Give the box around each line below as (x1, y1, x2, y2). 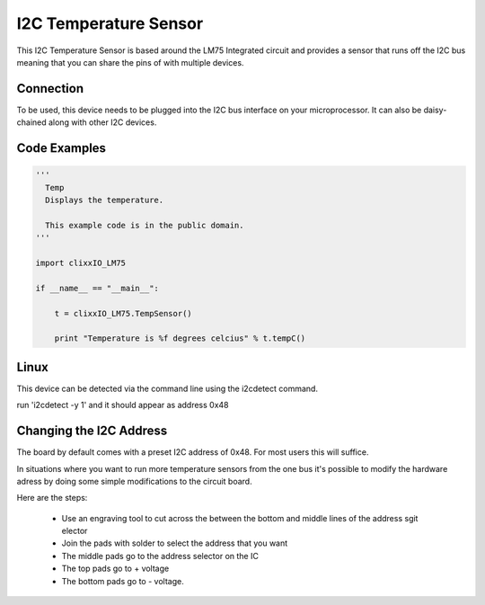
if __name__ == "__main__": (35, 283, 159, 293)
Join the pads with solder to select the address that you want (61, 538, 288, 548)
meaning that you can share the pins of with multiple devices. (16, 57, 244, 67)
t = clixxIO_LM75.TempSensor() (54, 308, 192, 318)
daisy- (423, 104, 447, 115)
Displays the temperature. (45, 195, 164, 206)
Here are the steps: (16, 493, 88, 503)
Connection (16, 81, 84, 96)
